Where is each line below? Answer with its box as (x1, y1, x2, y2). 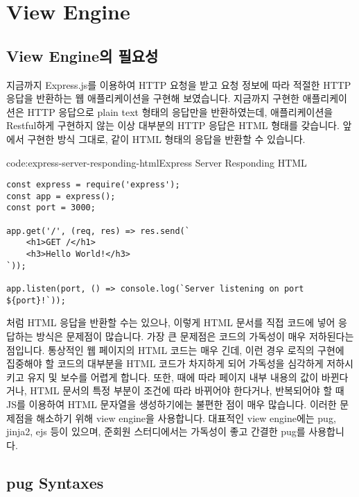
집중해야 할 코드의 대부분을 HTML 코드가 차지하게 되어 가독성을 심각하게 (6, 356, 324, 371)
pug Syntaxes (6, 471, 104, 493)
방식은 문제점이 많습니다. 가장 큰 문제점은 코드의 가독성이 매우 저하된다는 (36, 328, 354, 343)
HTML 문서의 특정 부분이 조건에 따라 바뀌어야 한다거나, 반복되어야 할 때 (30, 383, 344, 398)
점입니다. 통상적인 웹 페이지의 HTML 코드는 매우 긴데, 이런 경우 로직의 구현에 (6, 342, 344, 357)
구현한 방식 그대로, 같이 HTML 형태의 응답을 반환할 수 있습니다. (27, 131, 306, 146)
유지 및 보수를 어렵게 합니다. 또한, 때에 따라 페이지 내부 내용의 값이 (27, 369, 319, 384)
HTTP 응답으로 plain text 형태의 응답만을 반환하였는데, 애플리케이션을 (27, 104, 333, 119)
